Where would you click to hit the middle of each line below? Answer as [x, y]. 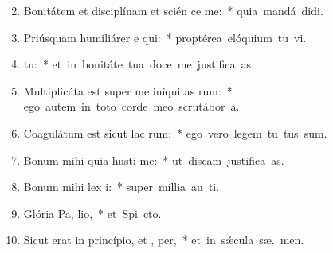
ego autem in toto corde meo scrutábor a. [131, 106]
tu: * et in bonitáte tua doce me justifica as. [139, 64]
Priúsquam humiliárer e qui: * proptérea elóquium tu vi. [165, 37]
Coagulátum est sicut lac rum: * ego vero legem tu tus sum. [175, 132]
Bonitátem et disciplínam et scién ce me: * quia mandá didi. [173, 10]
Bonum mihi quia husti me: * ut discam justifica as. [154, 160]
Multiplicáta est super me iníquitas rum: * [128, 90]
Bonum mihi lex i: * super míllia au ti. [121, 187]
